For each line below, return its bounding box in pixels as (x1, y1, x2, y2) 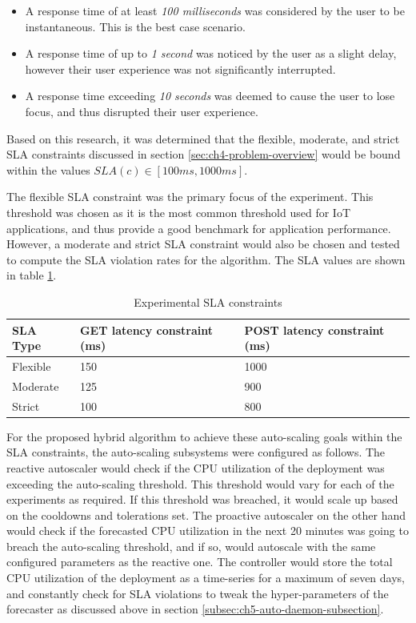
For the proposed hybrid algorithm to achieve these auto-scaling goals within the (6, 428, 402, 444)
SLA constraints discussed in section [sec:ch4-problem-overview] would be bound (6, 146, 401, 163)
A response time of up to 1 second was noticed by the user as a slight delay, (25, 45, 397, 62)
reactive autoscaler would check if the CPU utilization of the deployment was (6, 459, 385, 476)
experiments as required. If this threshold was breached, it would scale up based (6, 491, 398, 508)
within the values (6, 161, 90, 178)
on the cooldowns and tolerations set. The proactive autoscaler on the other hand (6, 506, 406, 523)
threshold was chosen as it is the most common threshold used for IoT (6, 203, 351, 220)
